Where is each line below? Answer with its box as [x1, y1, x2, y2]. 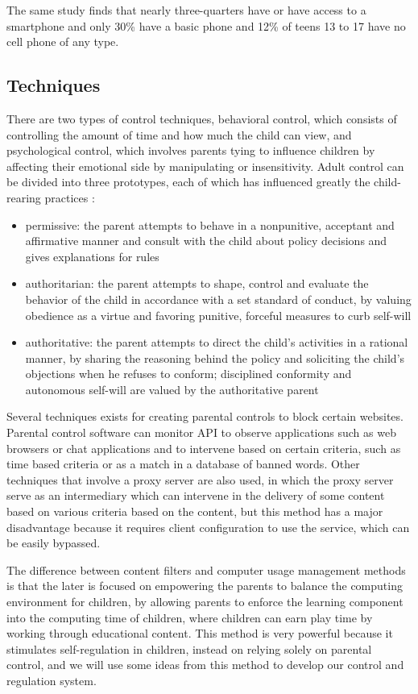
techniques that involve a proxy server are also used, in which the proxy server [6, 471, 394, 488]
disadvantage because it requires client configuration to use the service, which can [6, 518, 410, 535]
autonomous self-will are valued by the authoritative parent [25, 380, 319, 397]
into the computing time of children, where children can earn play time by [6, 609, 373, 625]
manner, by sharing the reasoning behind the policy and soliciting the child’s [25, 349, 405, 366]
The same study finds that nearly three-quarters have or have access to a [6, 2, 366, 18]
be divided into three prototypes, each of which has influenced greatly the [6, 173, 370, 190]
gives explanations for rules [25, 247, 159, 264]
